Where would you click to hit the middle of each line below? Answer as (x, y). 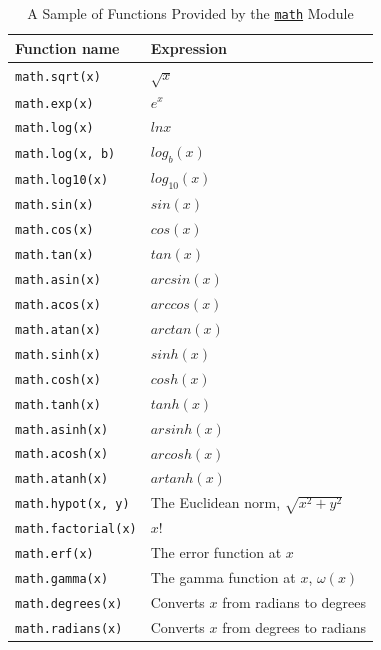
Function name (67, 47)
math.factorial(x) (76, 529)
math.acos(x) (58, 305)
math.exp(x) (54, 103)
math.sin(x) (54, 205)
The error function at (216, 552)
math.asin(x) (58, 280)
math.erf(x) (54, 554)
